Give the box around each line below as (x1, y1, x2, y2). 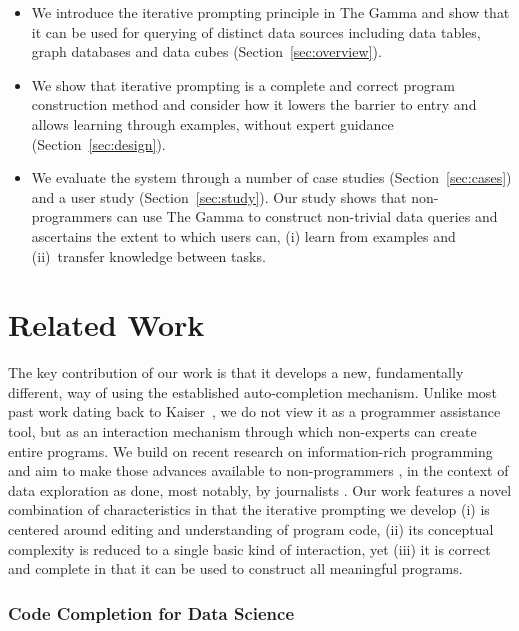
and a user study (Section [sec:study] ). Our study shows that (31, 186, 407, 207)
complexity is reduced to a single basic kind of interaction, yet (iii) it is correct (8, 538, 491, 559)
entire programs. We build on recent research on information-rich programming (8, 440, 493, 461)
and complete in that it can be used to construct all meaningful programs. (8, 558, 463, 579)
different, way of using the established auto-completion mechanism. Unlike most (8, 381, 497, 402)
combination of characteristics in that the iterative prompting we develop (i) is (8, 499, 490, 520)
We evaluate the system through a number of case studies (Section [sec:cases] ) (31, 167, 512, 188)
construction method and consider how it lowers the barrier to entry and (31, 94, 477, 115)
